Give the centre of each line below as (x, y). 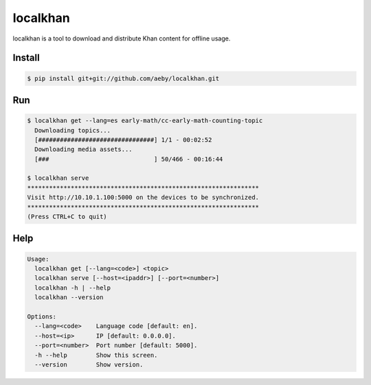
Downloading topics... (73, 130)
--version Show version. (89, 364)
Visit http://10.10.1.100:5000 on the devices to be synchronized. (143, 198)
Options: (42, 316)
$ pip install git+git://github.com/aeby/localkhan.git (123, 78)
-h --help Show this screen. (96, 355)
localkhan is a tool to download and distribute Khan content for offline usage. (122, 38)
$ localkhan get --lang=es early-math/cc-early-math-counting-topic (145, 121)
